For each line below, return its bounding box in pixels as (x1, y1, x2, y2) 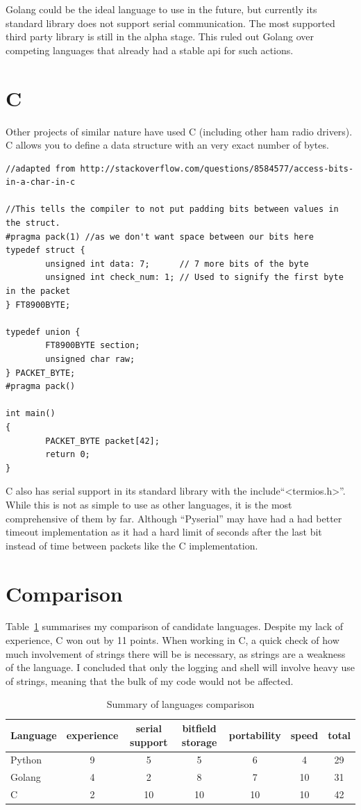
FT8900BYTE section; (45, 340, 140, 351)
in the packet (6, 286, 71, 297)
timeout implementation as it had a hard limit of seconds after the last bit (6, 524, 322, 539)
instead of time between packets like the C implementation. (6, 538, 258, 552)
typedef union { (6, 327, 81, 337)
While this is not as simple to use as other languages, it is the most (6, 497, 292, 511)
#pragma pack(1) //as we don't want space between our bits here (6, 231, 314, 242)
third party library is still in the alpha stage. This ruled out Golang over (6, 29, 314, 44)
